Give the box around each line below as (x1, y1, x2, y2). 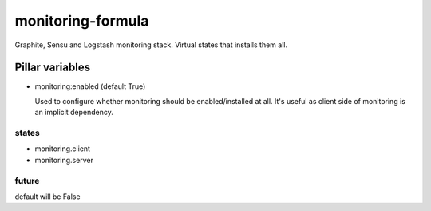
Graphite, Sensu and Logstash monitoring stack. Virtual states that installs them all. (14, 40, 287, 50)
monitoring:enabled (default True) (34, 82, 146, 91)
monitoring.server (34, 155, 93, 165)
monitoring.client (34, 144, 91, 153)
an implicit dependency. (34, 108, 113, 117)
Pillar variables (14, 61, 91, 74)
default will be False (14, 192, 81, 201)
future (14, 175, 40, 186)
